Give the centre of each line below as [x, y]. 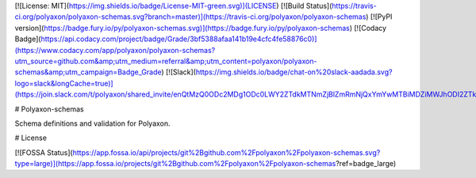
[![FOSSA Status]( [44, 152]
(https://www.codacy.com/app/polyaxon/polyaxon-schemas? [115, 50]
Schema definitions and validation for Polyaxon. [92, 123]
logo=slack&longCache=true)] [64, 83]
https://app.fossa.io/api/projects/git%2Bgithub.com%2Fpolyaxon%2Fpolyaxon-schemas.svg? [226, 152]
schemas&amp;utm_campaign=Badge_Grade [88, 72]
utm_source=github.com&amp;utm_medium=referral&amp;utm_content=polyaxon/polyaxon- [166, 61]
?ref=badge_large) [366, 164]
